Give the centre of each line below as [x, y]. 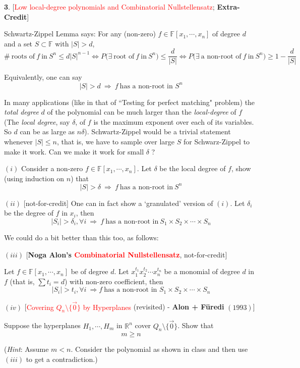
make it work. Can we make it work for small [74, 151]
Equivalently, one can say [43, 77]
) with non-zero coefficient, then [114, 281]
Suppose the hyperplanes [42, 325]
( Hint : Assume [26, 349]
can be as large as [47, 132]
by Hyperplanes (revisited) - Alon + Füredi [154, 307]
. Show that [196, 325]
